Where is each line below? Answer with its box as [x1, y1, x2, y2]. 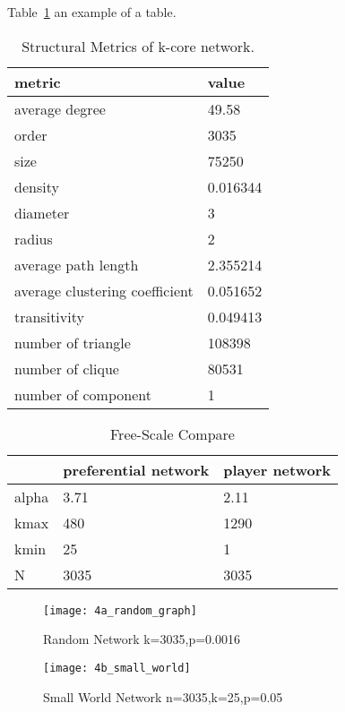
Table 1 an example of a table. [7, 3, 177, 21]
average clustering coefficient [14, 279, 194, 301]
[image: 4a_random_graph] [43, 604, 197, 617]
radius [14, 227, 53, 249]
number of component [14, 383, 151, 405]
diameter [14, 202, 70, 223]
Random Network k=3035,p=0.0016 [43, 630, 240, 648]
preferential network [63, 459, 210, 480]
